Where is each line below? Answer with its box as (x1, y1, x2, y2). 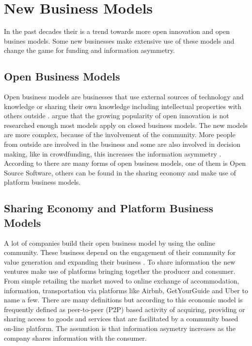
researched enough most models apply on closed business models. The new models (4, 120, 248, 130)
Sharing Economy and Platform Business (4, 201, 214, 216)
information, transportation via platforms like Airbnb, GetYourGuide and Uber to (4, 285, 248, 295)
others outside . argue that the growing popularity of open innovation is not (4, 110, 229, 121)
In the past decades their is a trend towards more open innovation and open (4, 26, 230, 36)
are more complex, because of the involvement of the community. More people (4, 129, 236, 140)
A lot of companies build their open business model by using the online (4, 237, 216, 248)
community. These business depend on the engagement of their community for (4, 247, 236, 257)
